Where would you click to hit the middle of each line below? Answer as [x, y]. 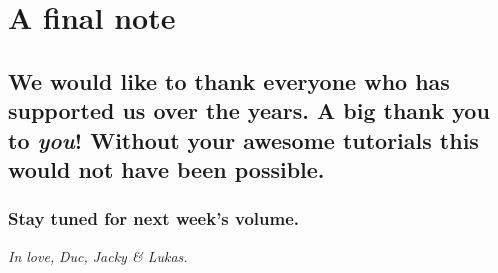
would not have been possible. [166, 168]
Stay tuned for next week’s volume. [154, 218]
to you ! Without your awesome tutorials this [243, 139]
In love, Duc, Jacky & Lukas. [98, 255]
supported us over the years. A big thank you [249, 110]
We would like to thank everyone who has [229, 80]
